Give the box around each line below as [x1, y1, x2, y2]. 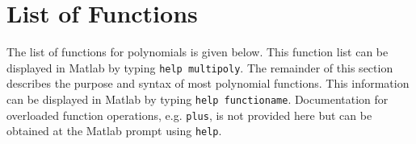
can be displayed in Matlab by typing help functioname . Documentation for [6, 90, 389, 107]
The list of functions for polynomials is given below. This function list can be [6, 43, 389, 60]
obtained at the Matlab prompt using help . [6, 122, 222, 139]
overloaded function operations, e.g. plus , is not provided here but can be [6, 106, 372, 123]
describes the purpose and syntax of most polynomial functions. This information [6, 75, 410, 92]
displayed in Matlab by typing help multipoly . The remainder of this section [6, 59, 393, 76]
